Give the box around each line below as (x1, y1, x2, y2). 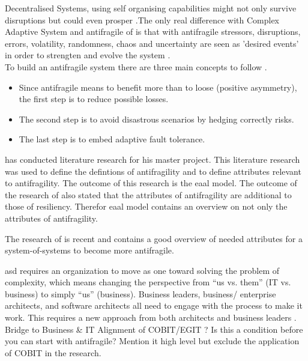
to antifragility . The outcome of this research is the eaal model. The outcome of (5, 177, 297, 189)
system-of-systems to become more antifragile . (5, 244, 174, 256)
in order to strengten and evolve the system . (5, 49, 171, 61)
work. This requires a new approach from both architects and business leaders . (5, 311, 297, 324)
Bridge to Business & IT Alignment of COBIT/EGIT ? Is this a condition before (5, 323, 303, 335)
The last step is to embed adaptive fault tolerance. (19, 133, 205, 145)
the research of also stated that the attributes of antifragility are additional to (5, 188, 292, 201)
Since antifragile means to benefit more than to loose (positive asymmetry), (19, 80, 297, 93)
